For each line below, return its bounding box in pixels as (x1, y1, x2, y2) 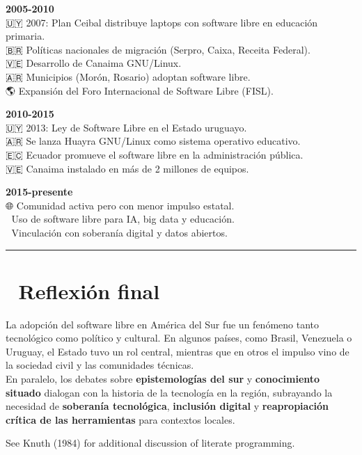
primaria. (6, 29, 45, 43)
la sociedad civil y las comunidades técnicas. (6, 358, 194, 372)
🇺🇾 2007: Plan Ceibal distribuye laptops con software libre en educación (6, 15, 318, 29)
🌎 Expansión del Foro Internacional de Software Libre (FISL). (6, 83, 274, 97)
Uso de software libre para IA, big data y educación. (11, 211, 235, 226)
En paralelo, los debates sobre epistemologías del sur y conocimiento (6, 372, 320, 385)
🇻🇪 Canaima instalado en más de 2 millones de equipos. (6, 161, 249, 175)
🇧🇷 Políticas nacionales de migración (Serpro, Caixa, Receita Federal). (6, 42, 310, 56)
